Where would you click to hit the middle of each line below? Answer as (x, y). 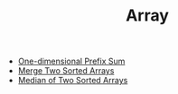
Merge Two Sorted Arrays (66, 71)
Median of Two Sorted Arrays (73, 81)
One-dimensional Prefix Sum (71, 61)
